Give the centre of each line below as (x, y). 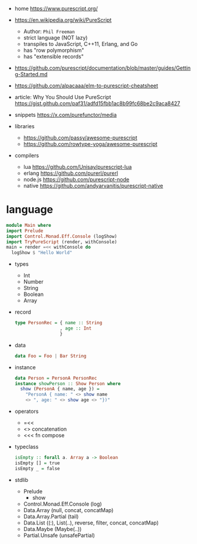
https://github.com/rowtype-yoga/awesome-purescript (90, 144)
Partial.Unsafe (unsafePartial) (59, 535)
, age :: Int (76, 328)
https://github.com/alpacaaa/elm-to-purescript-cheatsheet (86, 86)
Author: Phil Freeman (49, 31)
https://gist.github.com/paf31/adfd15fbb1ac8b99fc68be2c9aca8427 (97, 103)
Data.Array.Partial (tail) (51, 516)
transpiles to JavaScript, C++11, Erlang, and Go (81, 44)
